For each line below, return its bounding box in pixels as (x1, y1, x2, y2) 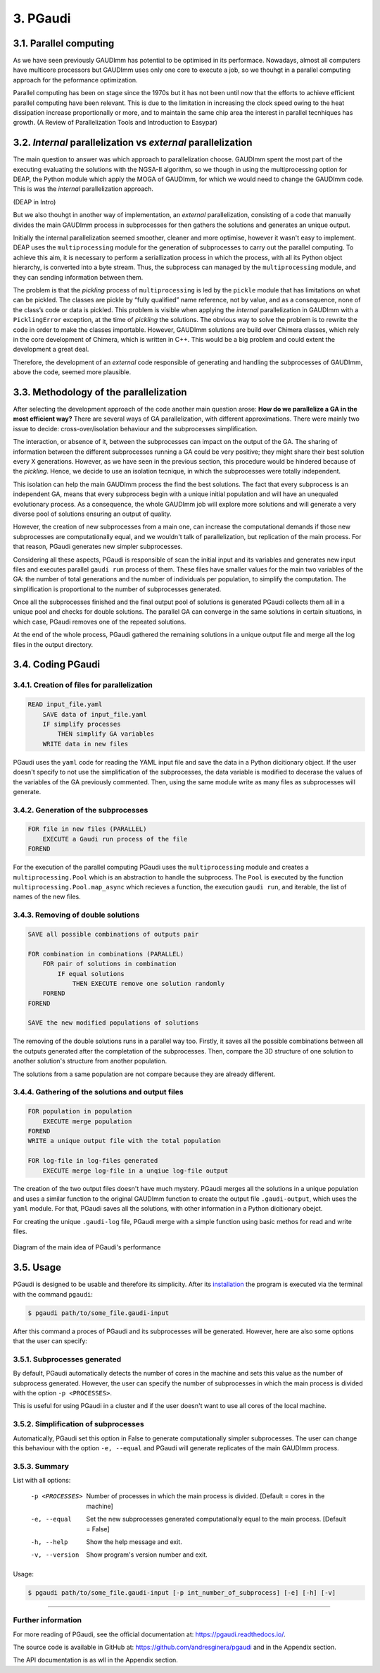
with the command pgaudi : (13, 1290, 93, 1298)
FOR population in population (27, 1107, 132, 1116)
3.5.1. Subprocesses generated (13, 1354, 122, 1364)
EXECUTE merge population (42, 1117, 132, 1125)
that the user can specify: (13, 1337, 88, 1345)
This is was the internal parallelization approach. (13, 185, 154, 193)
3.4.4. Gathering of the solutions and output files (13, 1087, 184, 1097)
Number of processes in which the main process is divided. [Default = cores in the (86, 1492, 325, 1500)
